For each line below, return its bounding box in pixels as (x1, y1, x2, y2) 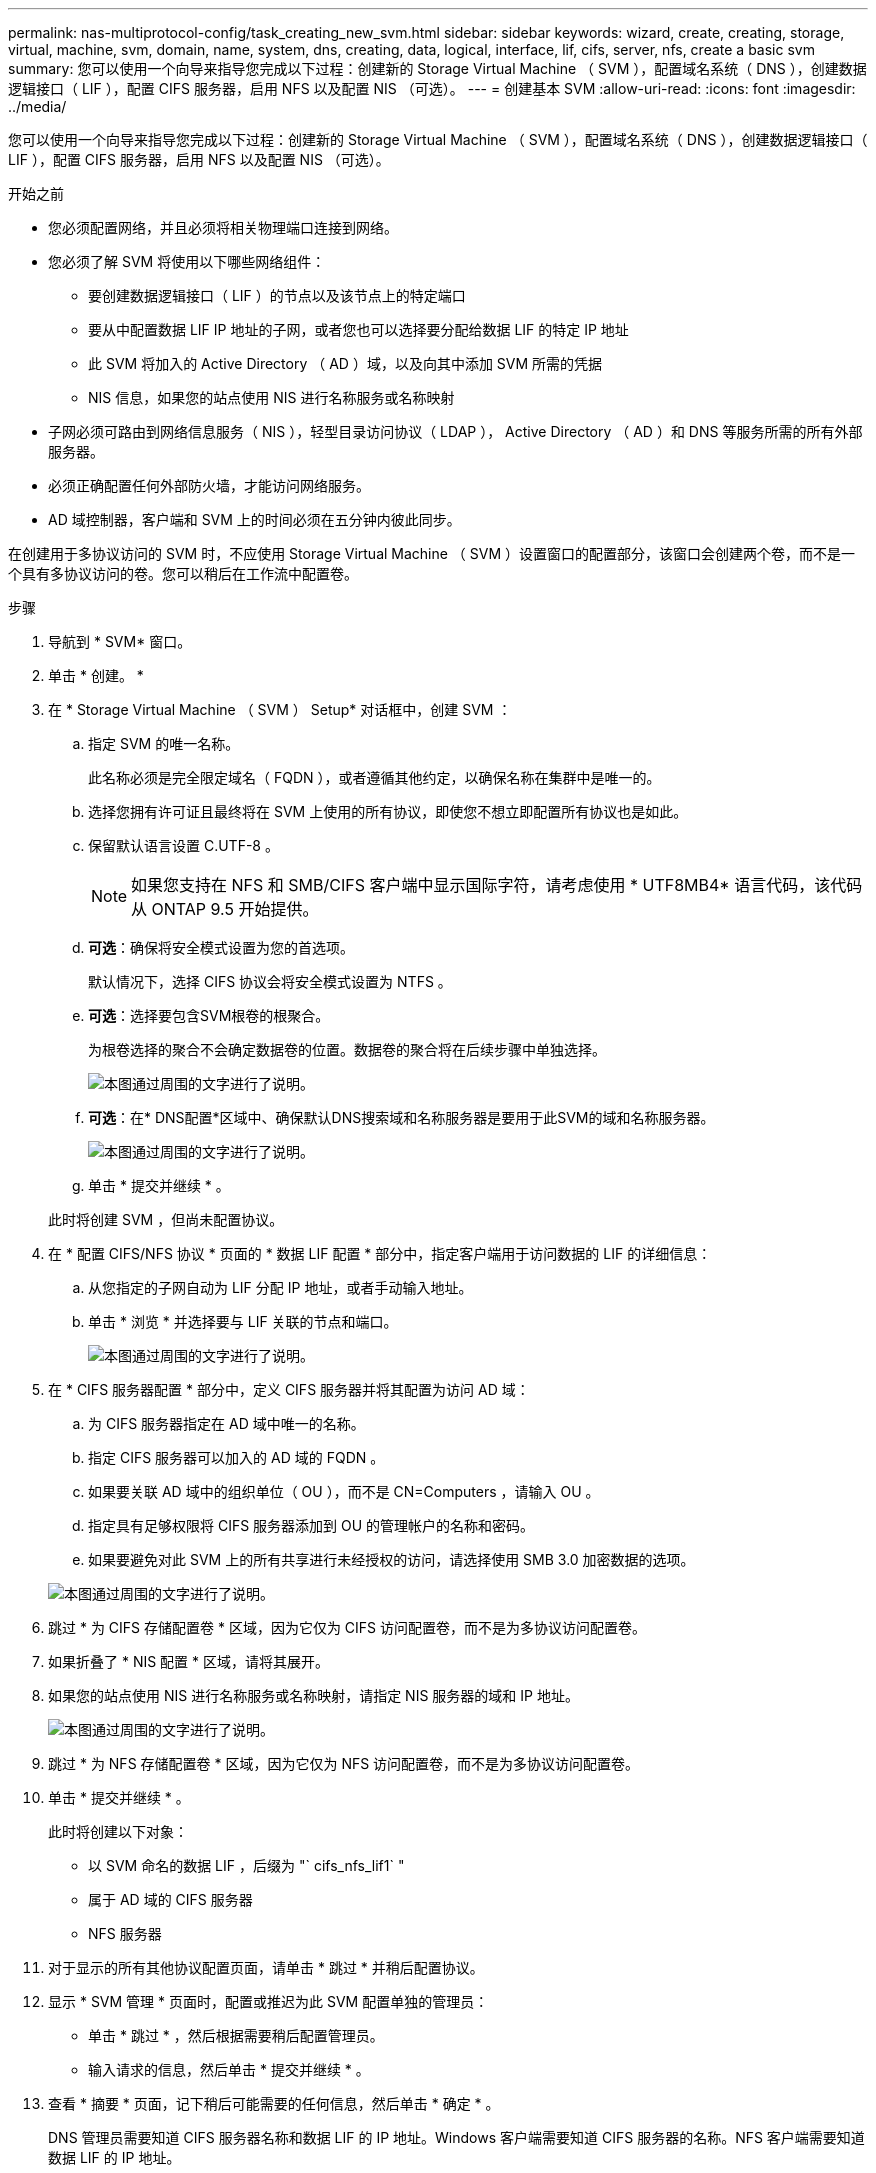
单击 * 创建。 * (48, 667, 144, 684)
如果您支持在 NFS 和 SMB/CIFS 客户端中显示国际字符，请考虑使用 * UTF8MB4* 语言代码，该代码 (131, 875, 863, 895)
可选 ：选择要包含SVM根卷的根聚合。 (88, 1007, 330, 1024)
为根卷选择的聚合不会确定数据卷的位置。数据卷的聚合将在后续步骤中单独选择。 (88, 1041, 606, 1058)
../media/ (8, 98, 67, 115)
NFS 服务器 (88, 1925, 162, 1942)
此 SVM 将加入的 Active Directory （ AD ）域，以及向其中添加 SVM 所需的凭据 (88, 355, 603, 372)
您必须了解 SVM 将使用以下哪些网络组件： (48, 253, 326, 270)
